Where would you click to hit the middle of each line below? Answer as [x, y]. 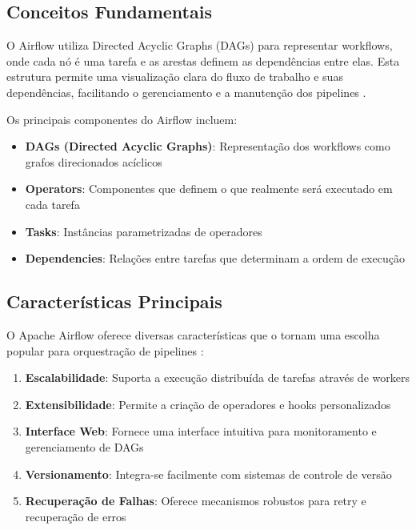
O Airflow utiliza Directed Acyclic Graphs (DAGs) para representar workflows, [200, 45]
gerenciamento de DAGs [84, 446]
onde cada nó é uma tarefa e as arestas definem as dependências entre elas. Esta [203, 60]
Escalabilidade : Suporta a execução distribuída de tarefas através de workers [217, 377]
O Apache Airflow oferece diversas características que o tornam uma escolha [193, 334]
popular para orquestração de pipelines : [105, 350]
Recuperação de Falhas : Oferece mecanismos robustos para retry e [196, 501]
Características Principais [114, 301]
